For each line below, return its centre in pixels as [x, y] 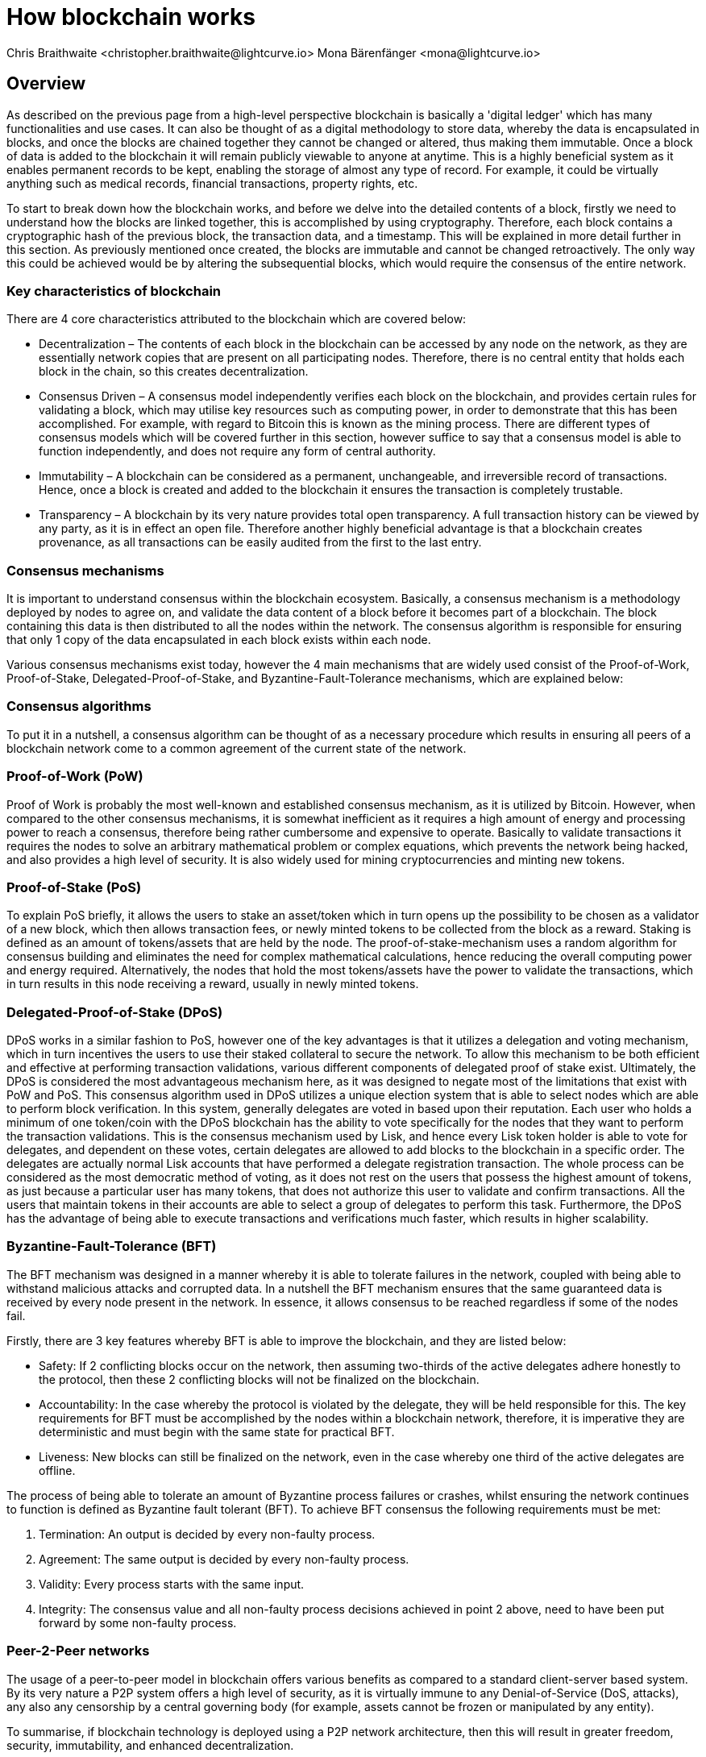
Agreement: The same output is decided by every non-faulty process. [224, 1559]
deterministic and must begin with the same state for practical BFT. [217, 1431]
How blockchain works [131, 17]
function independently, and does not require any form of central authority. [237, 451]
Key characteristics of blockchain [114, 291]
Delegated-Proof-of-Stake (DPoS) [115, 1012]
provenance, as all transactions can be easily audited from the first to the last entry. [260, 542]
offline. [57, 1470]
